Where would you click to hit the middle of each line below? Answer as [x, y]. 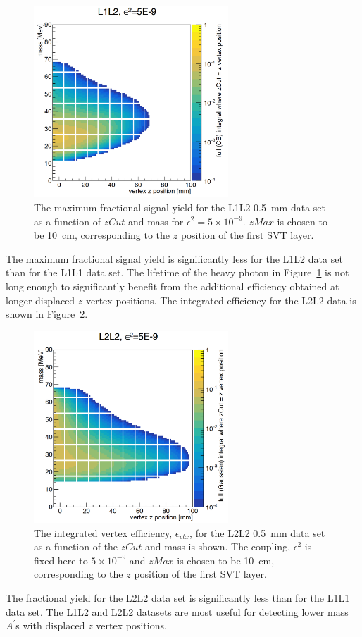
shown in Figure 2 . [47, 314]
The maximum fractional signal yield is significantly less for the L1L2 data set [174, 258]
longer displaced [40, 300]
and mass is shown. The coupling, [218, 546]
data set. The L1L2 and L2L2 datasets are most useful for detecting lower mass [177, 611]
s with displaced [50, 625]
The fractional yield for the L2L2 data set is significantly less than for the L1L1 [178, 598]
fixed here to [61, 560]
